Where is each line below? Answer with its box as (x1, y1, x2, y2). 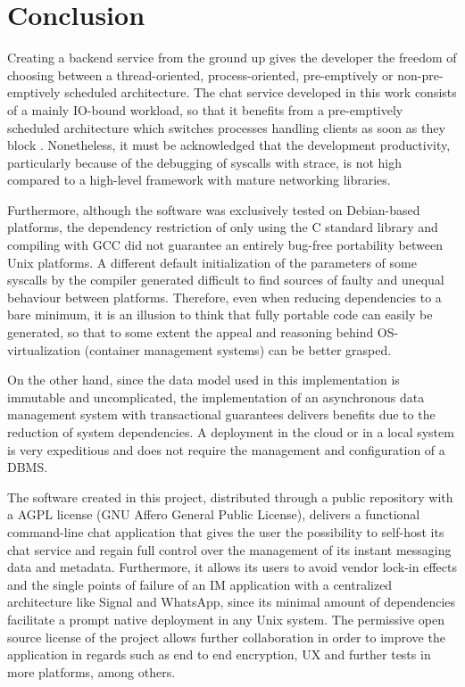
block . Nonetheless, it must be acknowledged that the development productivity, (7, 136, 451, 154)
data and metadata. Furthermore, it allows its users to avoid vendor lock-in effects (7, 558, 457, 576)
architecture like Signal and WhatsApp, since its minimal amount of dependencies (7, 592, 456, 611)
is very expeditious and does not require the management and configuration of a (7, 440, 445, 459)
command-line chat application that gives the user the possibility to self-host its (7, 522, 444, 541)
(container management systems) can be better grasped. (84, 340, 392, 359)
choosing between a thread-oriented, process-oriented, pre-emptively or (7, 65, 394, 84)
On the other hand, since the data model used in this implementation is (7, 370, 400, 389)
